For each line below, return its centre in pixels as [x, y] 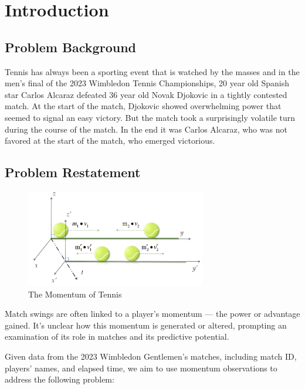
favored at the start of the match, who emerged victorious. [110, 141]
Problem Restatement [73, 172]
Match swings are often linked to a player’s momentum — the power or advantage [152, 314]
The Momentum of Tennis [75, 294]
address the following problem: [60, 379]
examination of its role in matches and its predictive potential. [117, 336]
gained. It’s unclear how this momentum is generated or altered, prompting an [146, 325]
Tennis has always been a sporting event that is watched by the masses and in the [152, 71]
